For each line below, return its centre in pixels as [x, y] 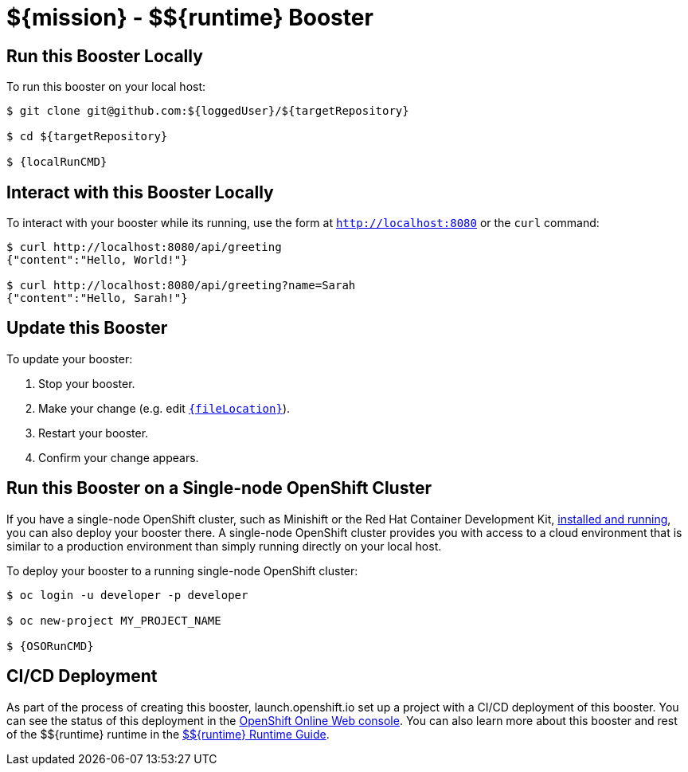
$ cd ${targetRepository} [87, 137]
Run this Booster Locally [105, 56]
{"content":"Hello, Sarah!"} [97, 298]
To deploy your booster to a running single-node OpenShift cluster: [182, 570]
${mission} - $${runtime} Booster [190, 18]
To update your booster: [70, 359]
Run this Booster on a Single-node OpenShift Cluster [219, 488]
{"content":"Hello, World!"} [97, 260]
